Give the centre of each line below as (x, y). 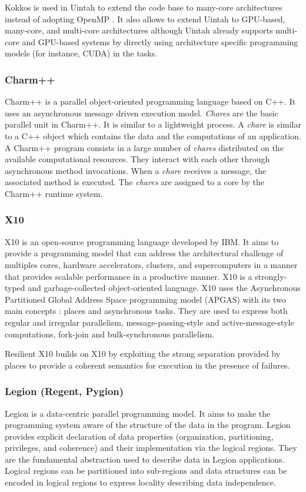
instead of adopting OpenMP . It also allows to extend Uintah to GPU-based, (145, 19)
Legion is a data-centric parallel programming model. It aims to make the (138, 413)
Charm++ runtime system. (54, 193)
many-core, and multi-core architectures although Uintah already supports (139, 30)
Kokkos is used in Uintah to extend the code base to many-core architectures (144, 7)
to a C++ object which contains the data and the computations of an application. (153, 135)
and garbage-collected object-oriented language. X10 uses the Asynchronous (164, 288)
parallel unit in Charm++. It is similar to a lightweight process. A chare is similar (153, 124)
